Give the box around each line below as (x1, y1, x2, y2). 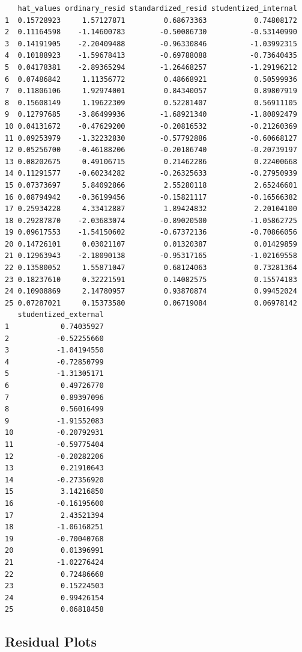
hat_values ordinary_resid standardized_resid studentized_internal (17, 4, 297, 13)
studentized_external (17, 310, 104, 319)
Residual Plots (5, 632, 97, 651)
